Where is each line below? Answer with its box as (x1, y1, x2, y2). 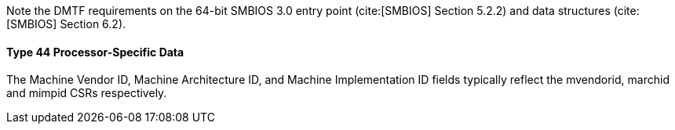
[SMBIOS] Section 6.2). (6, 17, 126, 31)
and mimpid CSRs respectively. (6, 86, 167, 100)
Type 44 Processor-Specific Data (6, 45, 184, 59)
